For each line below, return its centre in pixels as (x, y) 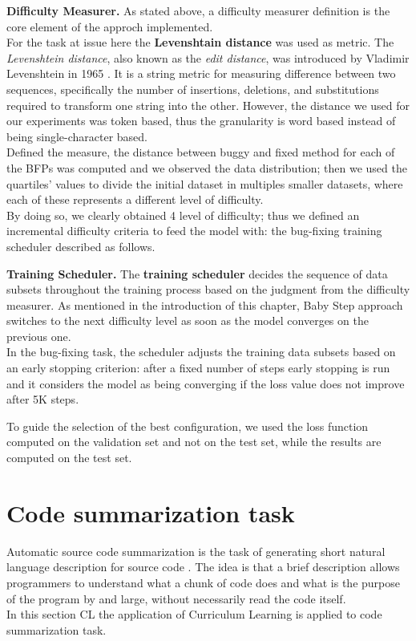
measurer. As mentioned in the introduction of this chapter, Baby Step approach (205, 304)
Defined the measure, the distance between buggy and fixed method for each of (201, 152)
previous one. (39, 336)
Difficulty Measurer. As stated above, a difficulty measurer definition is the (198, 10)
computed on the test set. (69, 458)
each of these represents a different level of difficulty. (135, 199)
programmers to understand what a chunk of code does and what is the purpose (203, 582)
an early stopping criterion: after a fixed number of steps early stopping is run (198, 368)
